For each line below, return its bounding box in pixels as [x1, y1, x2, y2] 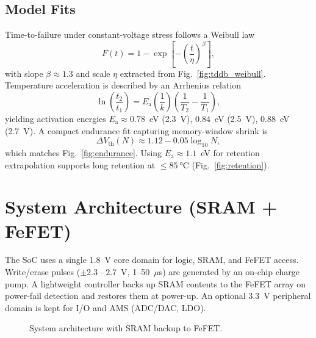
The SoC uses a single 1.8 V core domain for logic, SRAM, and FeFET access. [5, 253, 299, 266]
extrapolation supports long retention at [5, 158, 156, 171]
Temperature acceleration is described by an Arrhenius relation [5, 79, 242, 92]
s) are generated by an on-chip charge [159, 265, 300, 278]
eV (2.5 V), [214, 112, 258, 124]
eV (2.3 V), [149, 112, 193, 124]
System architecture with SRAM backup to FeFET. [29, 322, 223, 334]
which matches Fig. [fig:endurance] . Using [5, 146, 162, 159]
